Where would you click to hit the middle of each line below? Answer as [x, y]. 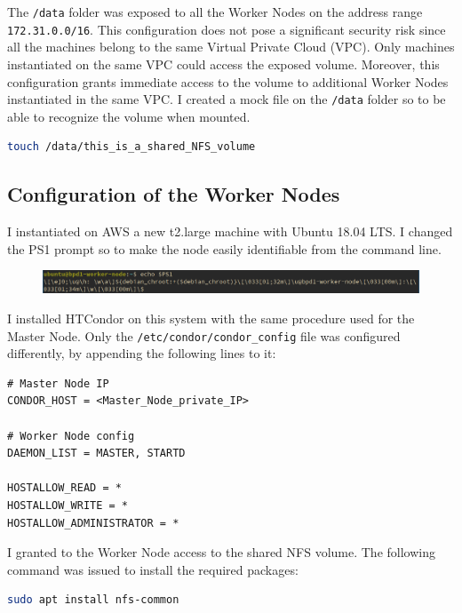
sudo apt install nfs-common [93, 600]
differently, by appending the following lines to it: [142, 353]
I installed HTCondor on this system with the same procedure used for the [211, 318]
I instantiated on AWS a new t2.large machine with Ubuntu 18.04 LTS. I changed [230, 231]
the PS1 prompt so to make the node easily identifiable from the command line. [224, 248]
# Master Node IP [58, 383]
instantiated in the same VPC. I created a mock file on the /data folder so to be [227, 99]
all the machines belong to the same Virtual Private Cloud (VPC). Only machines [231, 47]
